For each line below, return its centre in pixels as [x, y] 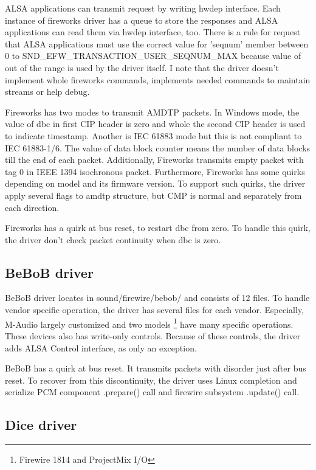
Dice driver [41, 425]
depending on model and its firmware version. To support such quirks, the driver [155, 183]
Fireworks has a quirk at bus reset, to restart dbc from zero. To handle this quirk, [158, 228]
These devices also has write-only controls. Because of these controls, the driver [153, 335]
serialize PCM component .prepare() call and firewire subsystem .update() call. [152, 392]
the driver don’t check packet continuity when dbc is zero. [113, 239]
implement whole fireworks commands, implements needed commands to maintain [158, 79]
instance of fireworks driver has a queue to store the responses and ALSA [142, 20]
